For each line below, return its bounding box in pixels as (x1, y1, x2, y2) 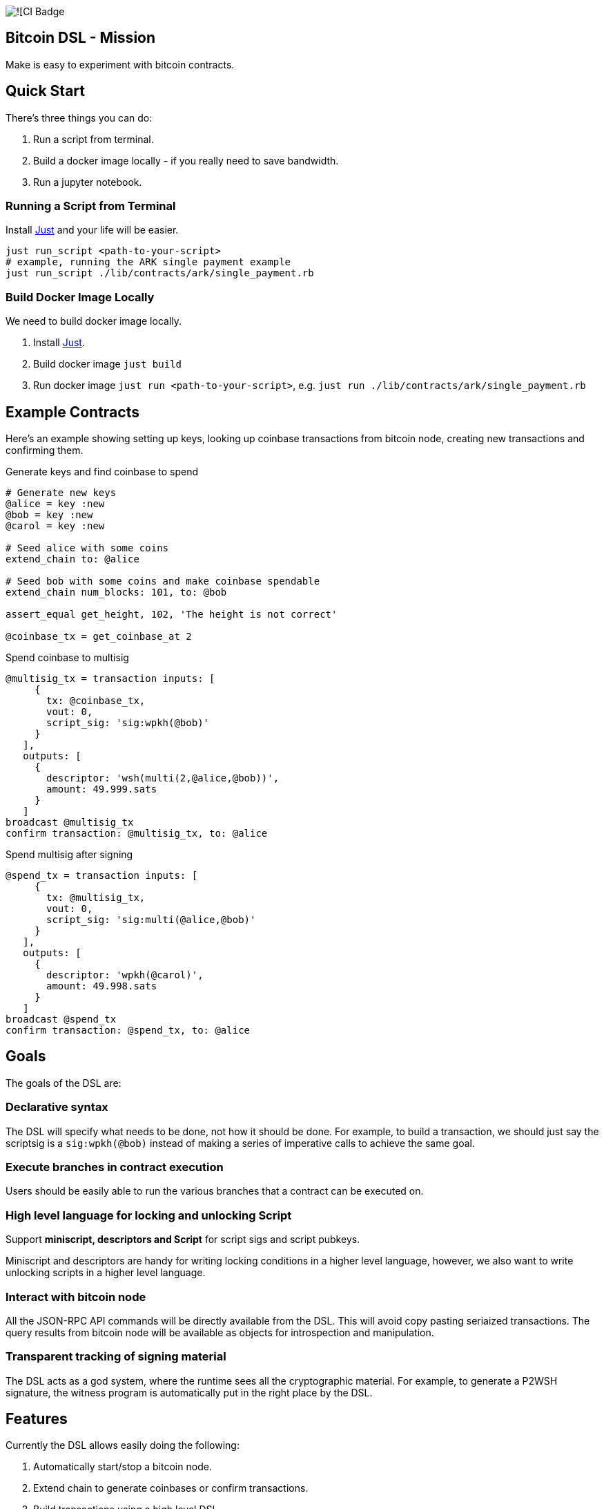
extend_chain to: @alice (6, 553, 139, 565)
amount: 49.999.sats (46, 784, 157, 795)
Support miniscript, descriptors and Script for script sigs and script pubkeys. (6, 1233, 360, 1246)
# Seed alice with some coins (6, 542, 169, 554)
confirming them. (6, 444, 84, 457)
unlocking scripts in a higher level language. (6, 1266, 206, 1279)
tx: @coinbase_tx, (46, 695, 146, 707)
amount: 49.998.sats (46, 980, 157, 992)
